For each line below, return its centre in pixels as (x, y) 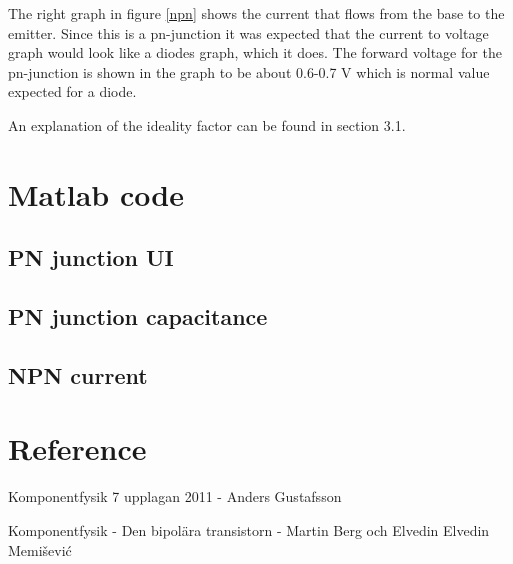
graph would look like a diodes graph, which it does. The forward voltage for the (255, 52)
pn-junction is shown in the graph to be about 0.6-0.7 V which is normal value (249, 71)
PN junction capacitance (138, 316)
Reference (77, 448)
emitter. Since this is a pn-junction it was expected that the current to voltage (248, 32)
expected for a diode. (72, 91)
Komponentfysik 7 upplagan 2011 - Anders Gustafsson (175, 496)
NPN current (78, 374)
